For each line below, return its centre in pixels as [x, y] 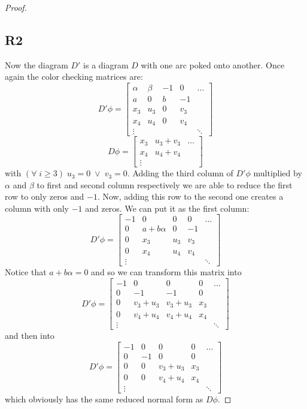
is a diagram [106, 64]
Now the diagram [37, 64]
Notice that [26, 272]
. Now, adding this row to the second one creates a [190, 196]
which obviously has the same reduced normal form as [104, 399]
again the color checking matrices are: [74, 76]
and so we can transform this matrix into [166, 272]
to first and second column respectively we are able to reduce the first [165, 184]
